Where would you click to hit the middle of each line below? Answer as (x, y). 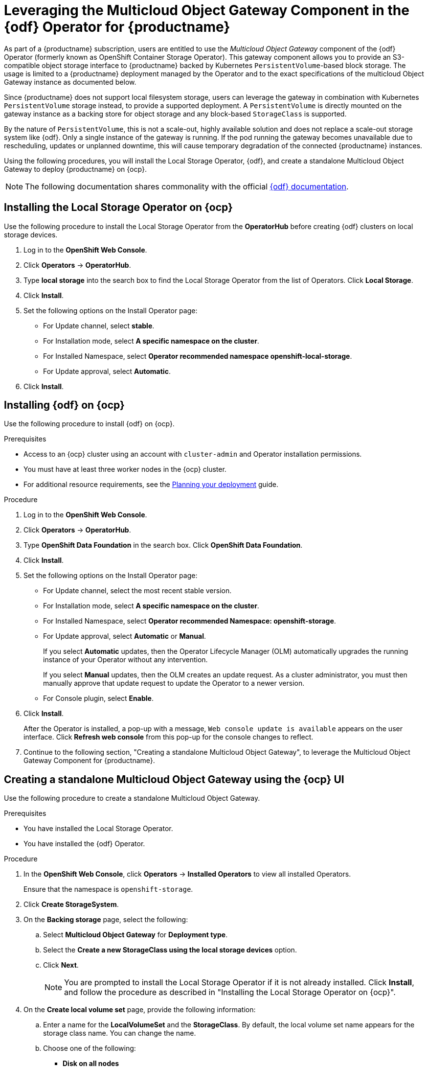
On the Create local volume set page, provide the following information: (140, 1010)
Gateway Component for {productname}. (89, 761)
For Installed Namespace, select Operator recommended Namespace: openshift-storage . (190, 621)
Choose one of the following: (90, 1048)
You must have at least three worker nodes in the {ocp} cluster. (125, 469)
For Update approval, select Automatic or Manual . (125, 636)
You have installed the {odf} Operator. (84, 844)
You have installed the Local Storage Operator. (98, 829)
